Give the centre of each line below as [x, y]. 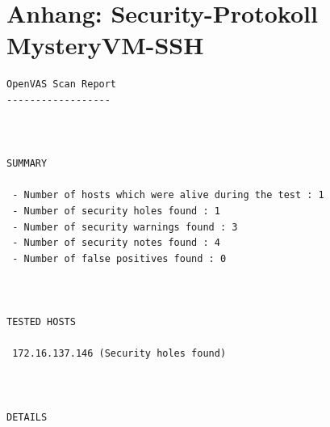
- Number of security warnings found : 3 [125, 227]
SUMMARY [27, 164]
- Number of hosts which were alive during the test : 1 [168, 195]
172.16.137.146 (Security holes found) [119, 354]
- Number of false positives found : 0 [119, 258]
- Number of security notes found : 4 [116, 243]
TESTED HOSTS [41, 322]
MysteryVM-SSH [105, 45]
